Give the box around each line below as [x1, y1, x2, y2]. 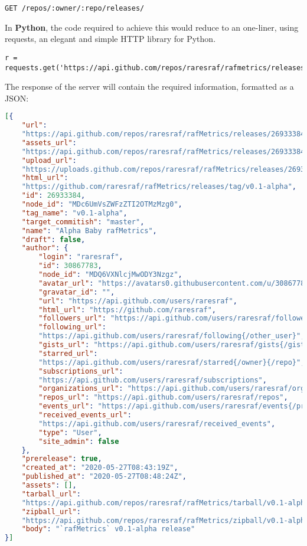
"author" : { [21, 244, 68, 253]
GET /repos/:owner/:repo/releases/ [5, 4, 145, 12]
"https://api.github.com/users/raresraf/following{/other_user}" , [38, 332, 305, 341]
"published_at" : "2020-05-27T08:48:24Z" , [21, 472, 187, 481]
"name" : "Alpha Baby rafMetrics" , [21, 226, 157, 235]
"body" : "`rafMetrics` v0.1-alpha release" [21, 525, 195, 534]
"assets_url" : [21, 138, 77, 147]
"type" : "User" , [38, 428, 102, 437]
